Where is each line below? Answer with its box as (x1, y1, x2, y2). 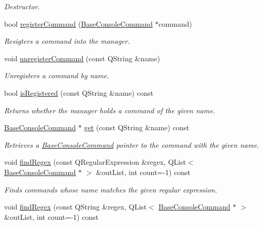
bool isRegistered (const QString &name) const (4, 87, 153, 98)
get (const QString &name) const (84, 122, 189, 133)
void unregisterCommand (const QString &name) (4, 53, 160, 63)
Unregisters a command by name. (4, 70, 109, 81)
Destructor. (4, 1, 40, 11)
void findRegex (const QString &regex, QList (4, 201, 147, 212)
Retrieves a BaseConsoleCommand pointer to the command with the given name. (4, 139, 259, 150)
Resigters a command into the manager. (4, 36, 130, 46)
